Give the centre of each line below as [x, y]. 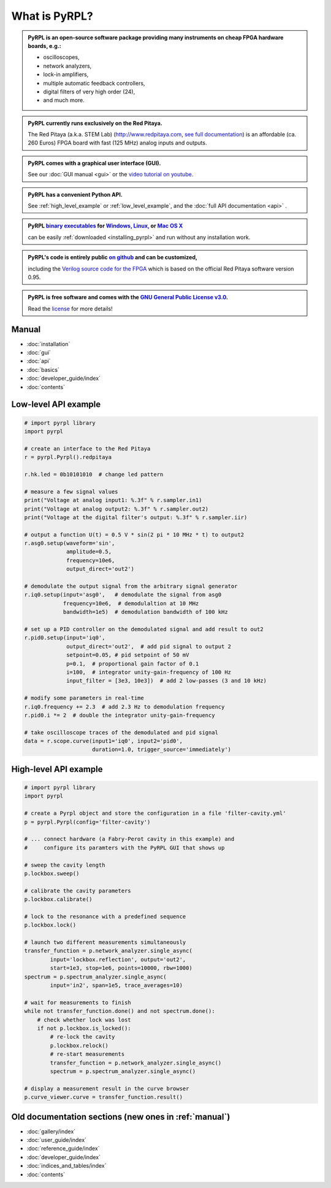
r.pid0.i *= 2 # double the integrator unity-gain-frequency [120, 715]
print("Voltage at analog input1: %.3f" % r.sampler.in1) [113, 500]
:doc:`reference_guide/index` [63, 1149]
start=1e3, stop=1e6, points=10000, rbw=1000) [121, 968]
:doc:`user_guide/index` [57, 1140]
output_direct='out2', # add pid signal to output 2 [149, 646]
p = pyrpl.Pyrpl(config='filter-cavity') [87, 822]
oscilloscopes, [61, 57]
